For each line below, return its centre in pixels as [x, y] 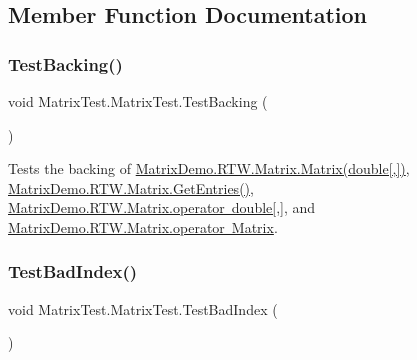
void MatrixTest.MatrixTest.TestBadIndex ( [143, 308]
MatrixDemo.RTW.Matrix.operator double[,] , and [162, 207]
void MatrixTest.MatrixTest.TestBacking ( [138, 101]
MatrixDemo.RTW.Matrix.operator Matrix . [143, 226]
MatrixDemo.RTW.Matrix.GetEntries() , [131, 187]
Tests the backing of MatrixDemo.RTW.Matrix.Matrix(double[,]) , [209, 168]
